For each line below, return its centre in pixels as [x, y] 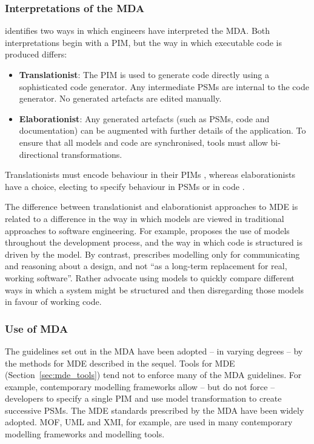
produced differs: [36, 54]
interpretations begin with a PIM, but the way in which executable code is [143, 42]
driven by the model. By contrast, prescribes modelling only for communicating [152, 254]
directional [39, 154]
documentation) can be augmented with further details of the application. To [162, 130]
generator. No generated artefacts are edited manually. [120, 98]
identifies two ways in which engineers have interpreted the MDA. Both [138, 31]
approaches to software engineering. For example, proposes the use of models [147, 230]
